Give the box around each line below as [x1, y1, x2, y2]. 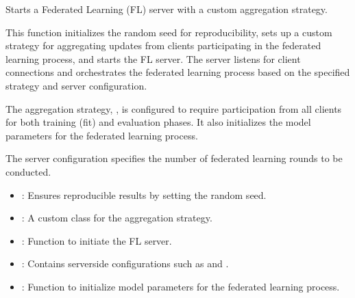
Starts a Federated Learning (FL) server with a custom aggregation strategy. [5, 2, 328, 16]
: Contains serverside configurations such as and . [21, 256, 229, 271]
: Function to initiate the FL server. [21, 233, 172, 247]
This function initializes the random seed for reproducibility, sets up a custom [5, 25, 332, 39]
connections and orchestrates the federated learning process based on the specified [5, 65, 350, 79]
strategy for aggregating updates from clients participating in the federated [5, 38, 321, 53]
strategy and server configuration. [5, 78, 147, 92]
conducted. [5, 164, 51, 178]
